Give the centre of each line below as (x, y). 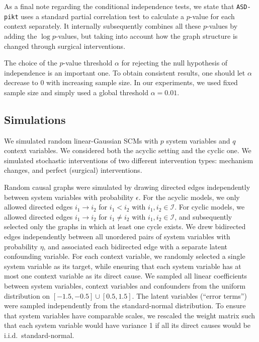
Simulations (35, 119)
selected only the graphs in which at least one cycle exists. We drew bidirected (125, 226)
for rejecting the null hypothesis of (175, 63)
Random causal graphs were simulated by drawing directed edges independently (127, 187)
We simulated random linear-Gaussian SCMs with (81, 140)
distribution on (27, 295)
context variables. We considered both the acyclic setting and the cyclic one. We (128, 150)
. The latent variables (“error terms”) (189, 295)
